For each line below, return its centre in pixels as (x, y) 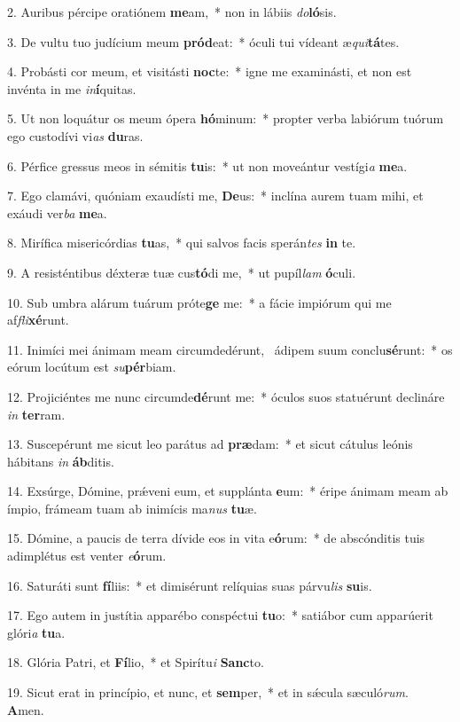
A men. (26, 709)
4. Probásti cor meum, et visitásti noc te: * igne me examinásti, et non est (210, 71)
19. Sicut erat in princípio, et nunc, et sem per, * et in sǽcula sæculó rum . (208, 692)
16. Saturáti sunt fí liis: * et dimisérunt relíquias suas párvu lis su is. (190, 585)
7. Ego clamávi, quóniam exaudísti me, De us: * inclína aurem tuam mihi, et (215, 196)
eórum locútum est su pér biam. (92, 367)
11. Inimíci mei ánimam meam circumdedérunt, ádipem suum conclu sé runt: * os (230, 349)
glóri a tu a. (36, 632)
